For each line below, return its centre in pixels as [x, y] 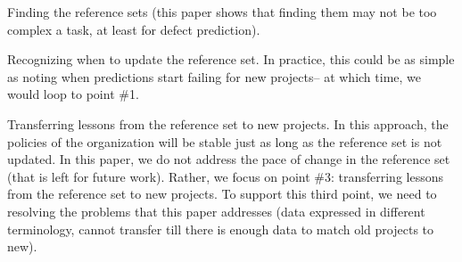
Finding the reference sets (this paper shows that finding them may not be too [222, 12]
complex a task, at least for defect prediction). [134, 29]
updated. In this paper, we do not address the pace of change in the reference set [229, 159]
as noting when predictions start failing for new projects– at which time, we [214, 76]
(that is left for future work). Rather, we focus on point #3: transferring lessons [226, 176]
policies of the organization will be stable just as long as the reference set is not [225, 141]
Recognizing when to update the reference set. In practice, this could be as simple [231, 59]
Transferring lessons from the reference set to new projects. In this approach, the [228, 123]
